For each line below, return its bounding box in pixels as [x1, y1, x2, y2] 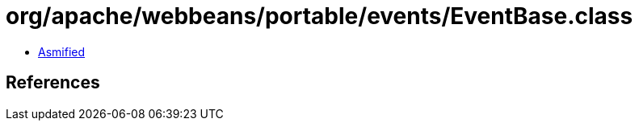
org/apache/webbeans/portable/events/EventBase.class [6, 2, 633, 30]
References [6, 72, 100, 93]
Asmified [38, 44, 86, 59]
